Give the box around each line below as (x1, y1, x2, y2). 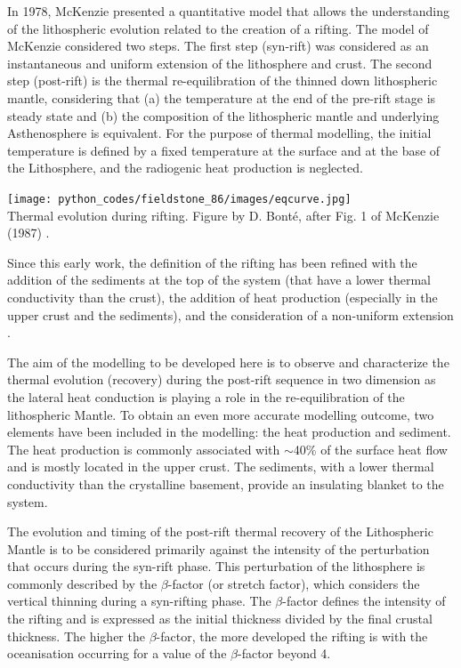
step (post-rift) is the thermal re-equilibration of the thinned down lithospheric (7, 71, 438, 90)
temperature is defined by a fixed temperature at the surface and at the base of (7, 141, 441, 159)
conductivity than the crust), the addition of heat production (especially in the (7, 287, 438, 306)
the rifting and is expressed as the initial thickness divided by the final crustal (7, 609, 433, 628)
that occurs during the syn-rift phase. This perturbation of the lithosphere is (7, 557, 425, 575)
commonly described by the (7, 574, 158, 592)
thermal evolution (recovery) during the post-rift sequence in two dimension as (7, 370, 436, 389)
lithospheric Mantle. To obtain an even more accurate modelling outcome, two (7, 405, 434, 423)
